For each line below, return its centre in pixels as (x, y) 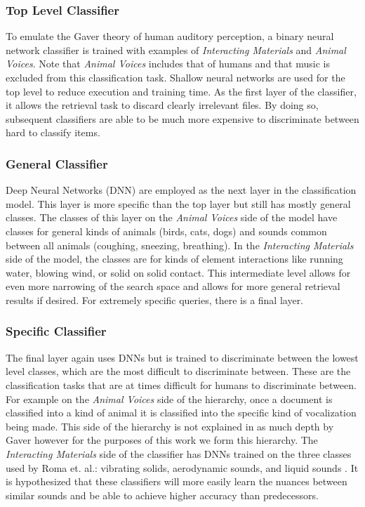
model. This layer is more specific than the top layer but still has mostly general (178, 203)
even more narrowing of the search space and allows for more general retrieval (173, 286)
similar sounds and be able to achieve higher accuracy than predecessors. (162, 495)
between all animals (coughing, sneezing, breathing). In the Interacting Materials (180, 245)
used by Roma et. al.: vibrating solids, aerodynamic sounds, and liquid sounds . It (182, 467)
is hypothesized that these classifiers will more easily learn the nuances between (177, 481)
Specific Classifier (56, 331)
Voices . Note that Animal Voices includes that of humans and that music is (168, 64)
